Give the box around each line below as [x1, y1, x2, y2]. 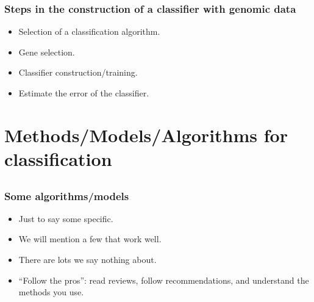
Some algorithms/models [4, 188, 129, 203]
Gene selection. [18, 45, 75, 58]
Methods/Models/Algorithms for [4, 122, 288, 147]
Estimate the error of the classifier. [18, 87, 149, 99]
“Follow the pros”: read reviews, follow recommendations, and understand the [18, 273, 309, 286]
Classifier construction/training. [18, 66, 138, 79]
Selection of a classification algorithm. [18, 25, 160, 38]
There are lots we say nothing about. [18, 253, 157, 266]
